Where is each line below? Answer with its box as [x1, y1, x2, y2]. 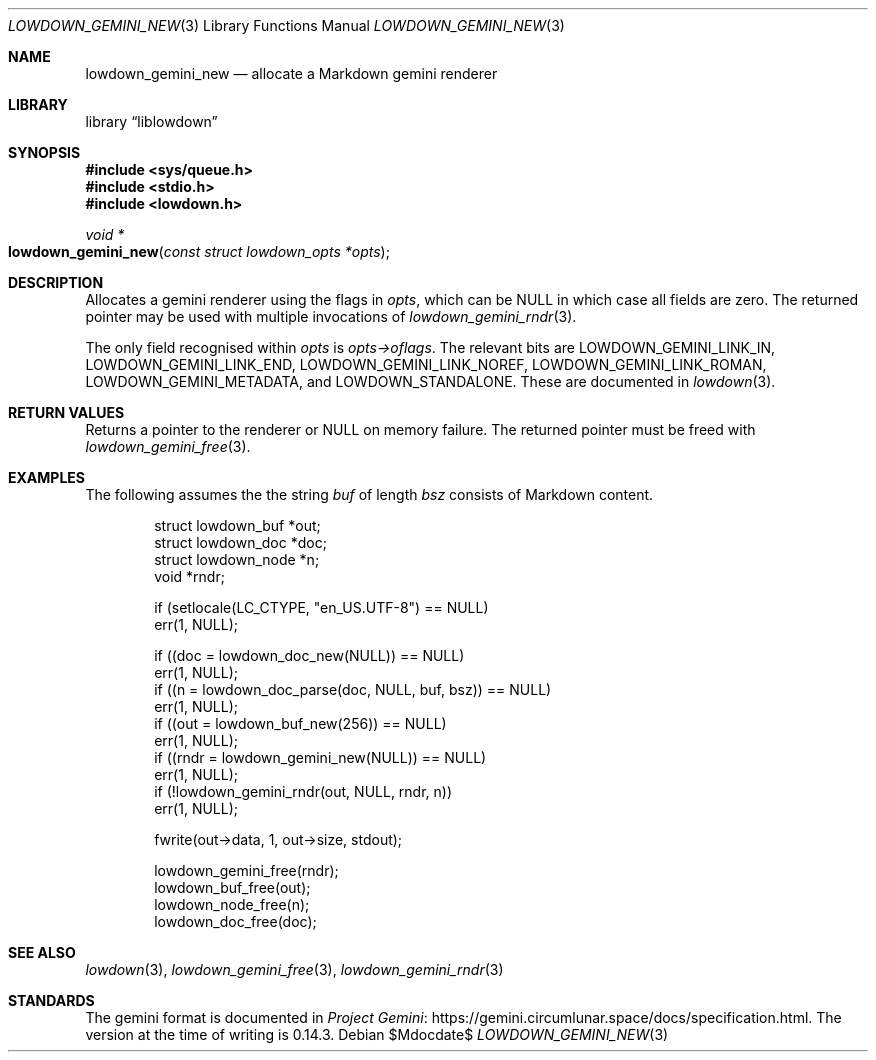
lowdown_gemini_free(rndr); [154, 862, 339, 879]
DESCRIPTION [8, 274, 104, 291]
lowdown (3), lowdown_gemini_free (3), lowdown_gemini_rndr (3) [85, 961, 504, 978]
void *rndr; [154, 568, 225, 585]
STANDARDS [8, 992, 95, 1009]
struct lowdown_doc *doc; [154, 534, 327, 551]
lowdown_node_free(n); [154, 896, 310, 913]
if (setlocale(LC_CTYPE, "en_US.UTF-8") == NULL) [154, 599, 489, 616]
